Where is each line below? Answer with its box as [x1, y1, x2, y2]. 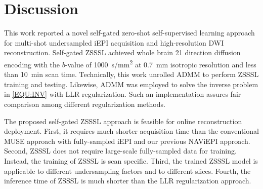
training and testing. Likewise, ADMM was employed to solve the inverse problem [4, 79, 258, 89]
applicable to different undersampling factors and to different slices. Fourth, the [4, 165, 251, 176]
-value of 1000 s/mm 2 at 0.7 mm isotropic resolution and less [65, 57, 256, 69]
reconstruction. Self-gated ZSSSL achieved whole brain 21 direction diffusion [4, 47, 241, 58]
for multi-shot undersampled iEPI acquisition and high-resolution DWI [4, 37, 224, 48]
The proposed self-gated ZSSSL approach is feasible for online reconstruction [4, 116, 242, 126]
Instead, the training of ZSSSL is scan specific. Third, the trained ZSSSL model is [4, 155, 258, 166]
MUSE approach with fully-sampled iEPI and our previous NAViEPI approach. [4, 135, 250, 146]
